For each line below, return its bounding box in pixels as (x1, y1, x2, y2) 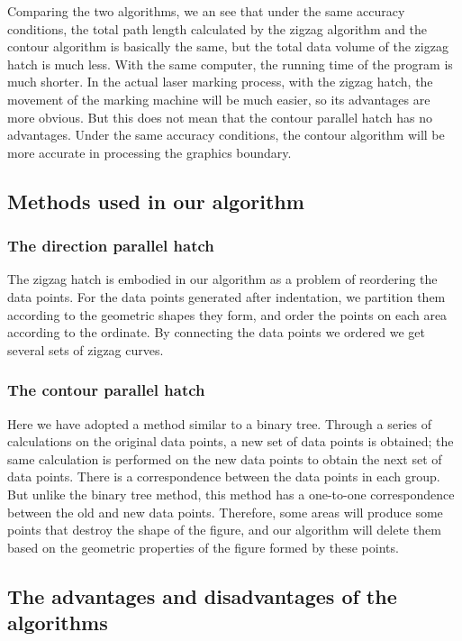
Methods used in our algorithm (7, 187, 304, 215)
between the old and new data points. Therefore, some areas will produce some (7, 502, 443, 521)
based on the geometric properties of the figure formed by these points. (7, 537, 399, 556)
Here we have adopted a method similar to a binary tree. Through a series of (7, 414, 431, 433)
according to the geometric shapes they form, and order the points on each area (7, 305, 448, 324)
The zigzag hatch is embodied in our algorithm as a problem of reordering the (7, 270, 438, 288)
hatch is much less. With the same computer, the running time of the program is (7, 54, 453, 73)
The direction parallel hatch (7, 234, 214, 257)
